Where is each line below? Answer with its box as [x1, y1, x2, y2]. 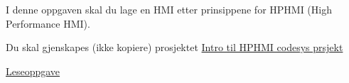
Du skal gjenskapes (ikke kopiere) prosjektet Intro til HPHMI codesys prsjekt [6, 40, 343, 55]
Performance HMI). [6, 16, 90, 31]
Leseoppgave [6, 63, 60, 78]
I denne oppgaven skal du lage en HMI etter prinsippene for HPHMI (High [6, 2, 332, 16]
